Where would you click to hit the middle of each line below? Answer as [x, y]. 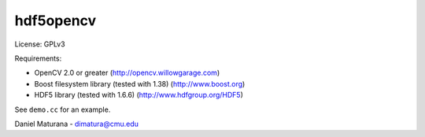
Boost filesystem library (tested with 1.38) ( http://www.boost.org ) [140, 83]
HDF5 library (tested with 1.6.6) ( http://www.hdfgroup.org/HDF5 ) [139, 95]
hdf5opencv [55, 20]
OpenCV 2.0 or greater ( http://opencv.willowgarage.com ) [127, 73]
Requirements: [38, 58]
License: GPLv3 [40, 44]
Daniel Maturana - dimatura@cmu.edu [77, 124]
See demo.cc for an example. [63, 109]
